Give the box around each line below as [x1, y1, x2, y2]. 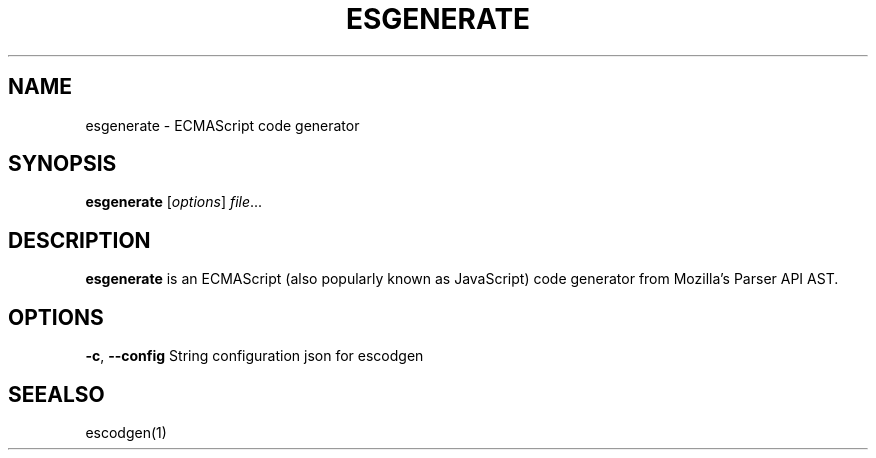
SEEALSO [8, 381, 105, 407]
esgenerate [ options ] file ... [85, 193, 263, 211]
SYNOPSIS [8, 151, 117, 177]
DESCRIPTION [8, 227, 151, 253]
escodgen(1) [85, 423, 167, 441]
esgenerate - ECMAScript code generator [85, 116, 360, 134]
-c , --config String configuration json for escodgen [85, 347, 424, 365]
